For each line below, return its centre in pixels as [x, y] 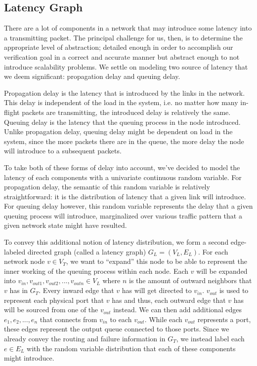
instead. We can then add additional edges [178, 310]
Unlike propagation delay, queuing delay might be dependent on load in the [118, 131]
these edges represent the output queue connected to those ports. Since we [117, 329]
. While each [163, 319]
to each [121, 319]
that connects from [68, 319]
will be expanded [222, 271]
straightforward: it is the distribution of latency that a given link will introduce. [125, 196]
